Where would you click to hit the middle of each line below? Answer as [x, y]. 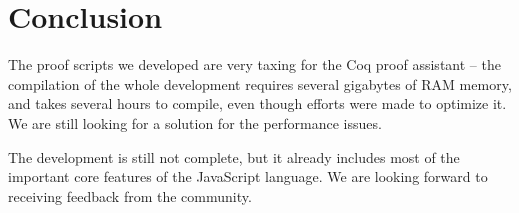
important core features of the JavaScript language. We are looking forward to [248, 176]
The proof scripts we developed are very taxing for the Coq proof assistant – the [254, 64]
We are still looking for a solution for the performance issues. [195, 122]
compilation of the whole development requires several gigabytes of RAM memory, [260, 83]
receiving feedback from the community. [130, 195]
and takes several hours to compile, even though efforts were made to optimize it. [257, 103]
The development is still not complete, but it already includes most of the [234, 156]
